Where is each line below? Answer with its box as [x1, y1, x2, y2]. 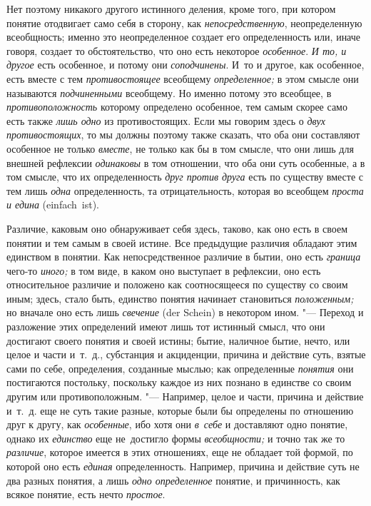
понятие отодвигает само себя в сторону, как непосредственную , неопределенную [6, 15, 362, 30]
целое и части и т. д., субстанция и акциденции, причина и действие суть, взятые [6, 347, 366, 362]
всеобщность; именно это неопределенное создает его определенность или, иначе [6, 29, 361, 44]
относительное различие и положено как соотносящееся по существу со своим [6, 277, 348, 292]
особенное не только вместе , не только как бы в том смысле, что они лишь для [6, 141, 354, 156]
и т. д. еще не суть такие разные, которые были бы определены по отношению [6, 403, 354, 418]
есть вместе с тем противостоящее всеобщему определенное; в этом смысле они [6, 71, 359, 86]
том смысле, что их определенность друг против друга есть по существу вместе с [6, 169, 364, 184]
